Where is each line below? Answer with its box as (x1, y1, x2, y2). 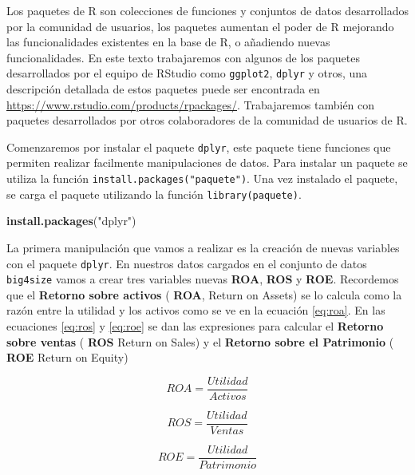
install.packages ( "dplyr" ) (6, 212, 136, 229)
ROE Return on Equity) (6, 349, 128, 366)
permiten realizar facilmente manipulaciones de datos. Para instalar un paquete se (6, 154, 408, 171)
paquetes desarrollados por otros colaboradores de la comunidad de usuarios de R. (6, 112, 408, 129)
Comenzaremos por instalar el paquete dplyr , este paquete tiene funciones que (6, 138, 391, 155)
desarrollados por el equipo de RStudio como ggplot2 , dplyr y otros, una (6, 65, 368, 81)
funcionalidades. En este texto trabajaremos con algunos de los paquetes (6, 49, 360, 65)
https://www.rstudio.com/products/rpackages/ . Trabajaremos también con (6, 96, 375, 113)
